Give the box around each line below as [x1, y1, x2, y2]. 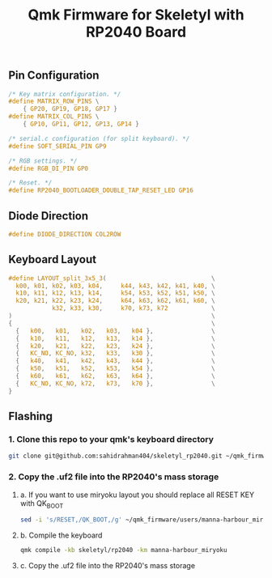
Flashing [8, 410, 53, 423]
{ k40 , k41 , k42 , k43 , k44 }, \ [15, 357, 216, 365]
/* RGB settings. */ [8, 156, 79, 165]
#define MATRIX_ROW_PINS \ [8, 97, 100, 106]
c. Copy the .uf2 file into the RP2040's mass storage [19, 561, 196, 571]
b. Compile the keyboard [19, 530, 103, 540]
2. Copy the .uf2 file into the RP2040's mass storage [8, 471, 219, 482]
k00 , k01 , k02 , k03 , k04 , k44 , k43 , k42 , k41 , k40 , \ [15, 282, 216, 290]
